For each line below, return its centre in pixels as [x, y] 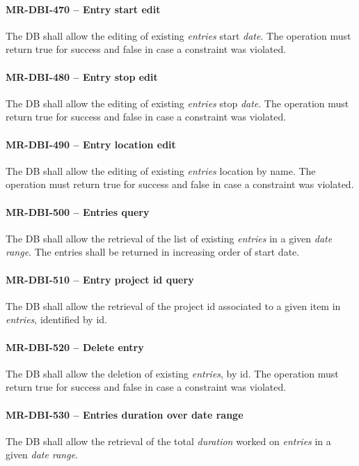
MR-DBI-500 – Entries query [78, 211]
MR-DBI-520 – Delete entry [75, 347]
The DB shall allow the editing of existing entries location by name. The [161, 170]
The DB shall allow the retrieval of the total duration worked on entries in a [168, 441]
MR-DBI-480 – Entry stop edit [82, 76]
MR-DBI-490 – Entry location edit [91, 144]
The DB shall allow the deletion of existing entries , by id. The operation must [172, 373]
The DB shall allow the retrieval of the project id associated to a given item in [173, 305]
